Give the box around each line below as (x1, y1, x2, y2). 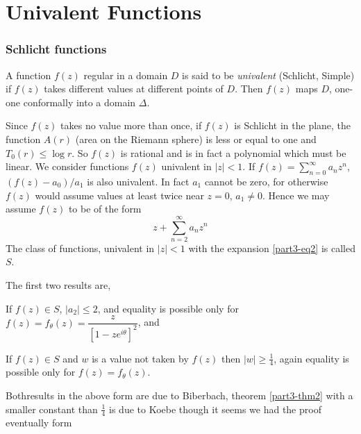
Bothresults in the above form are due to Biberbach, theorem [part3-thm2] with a (6, 388, 353, 403)
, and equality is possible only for (97, 301, 239, 315)
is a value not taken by (92, 351, 189, 365)
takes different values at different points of (44, 81, 224, 96)
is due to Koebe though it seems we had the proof (109, 401, 321, 416)
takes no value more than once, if (60, 118, 202, 133)
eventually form (6, 415, 72, 430)
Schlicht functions (6, 40, 107, 58)
